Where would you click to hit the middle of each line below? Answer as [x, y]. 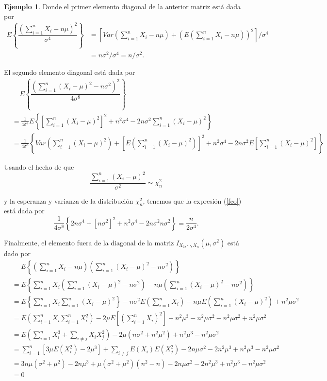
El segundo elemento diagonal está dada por [70, 72]
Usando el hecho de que [39, 166]
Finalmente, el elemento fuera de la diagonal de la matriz [89, 242]
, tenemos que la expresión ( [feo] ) [192, 200]
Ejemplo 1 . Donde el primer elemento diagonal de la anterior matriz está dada [123, 6]
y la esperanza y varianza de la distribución [69, 200]
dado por [17, 253]
